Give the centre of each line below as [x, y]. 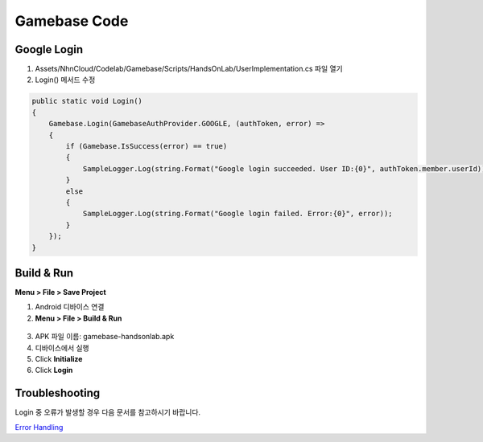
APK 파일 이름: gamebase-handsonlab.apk [105, 337]
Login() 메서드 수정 [65, 80]
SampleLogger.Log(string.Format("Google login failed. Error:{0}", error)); [238, 214]
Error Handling [39, 427]
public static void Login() [87, 101]
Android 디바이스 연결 [70, 307]
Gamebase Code [72, 21]
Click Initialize [59, 358]
